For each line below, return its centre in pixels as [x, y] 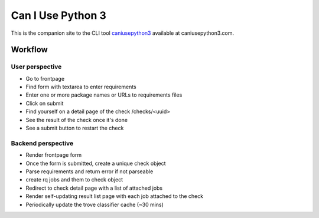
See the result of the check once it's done [77, 120]
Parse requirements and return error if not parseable [89, 171]
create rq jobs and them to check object [74, 180]
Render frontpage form [54, 155]
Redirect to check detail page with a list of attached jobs [94, 188]
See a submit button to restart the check [75, 128]
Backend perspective [42, 143]
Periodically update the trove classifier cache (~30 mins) [95, 204]
